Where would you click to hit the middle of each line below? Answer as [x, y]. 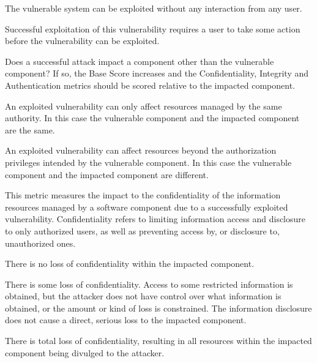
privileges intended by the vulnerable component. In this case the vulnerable [148, 162]
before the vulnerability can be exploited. [82, 41]
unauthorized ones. [40, 243]
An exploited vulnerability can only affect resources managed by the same [144, 106]
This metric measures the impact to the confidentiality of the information [143, 195]
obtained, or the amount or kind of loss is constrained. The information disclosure [158, 308]
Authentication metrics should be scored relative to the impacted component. [150, 85]
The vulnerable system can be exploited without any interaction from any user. [154, 8]
